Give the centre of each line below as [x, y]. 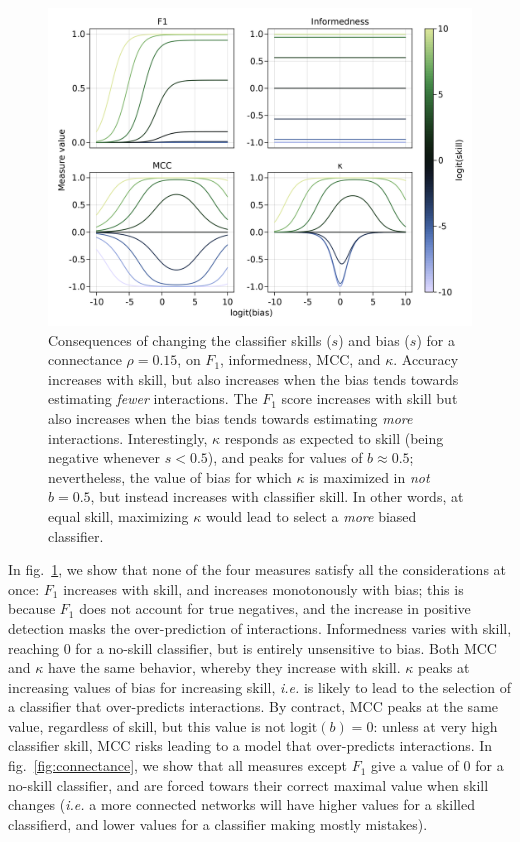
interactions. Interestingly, [128, 437]
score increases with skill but [369, 398]
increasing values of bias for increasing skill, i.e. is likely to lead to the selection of [259, 686]
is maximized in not [369, 476]
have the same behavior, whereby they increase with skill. [224, 667]
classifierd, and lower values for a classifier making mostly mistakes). [218, 823]
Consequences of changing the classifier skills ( [190, 339]
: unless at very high [435, 725]
